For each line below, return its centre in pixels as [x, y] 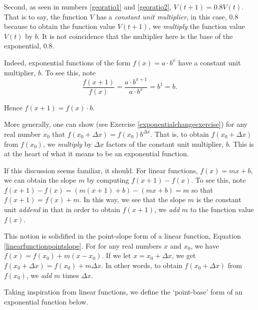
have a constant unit [210, 62]
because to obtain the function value [60, 26]
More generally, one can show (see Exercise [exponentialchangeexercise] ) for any [126, 124]
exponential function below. [46, 301]
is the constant [219, 199]
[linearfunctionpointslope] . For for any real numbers [83, 245]
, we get [184, 255]
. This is [241, 144]
